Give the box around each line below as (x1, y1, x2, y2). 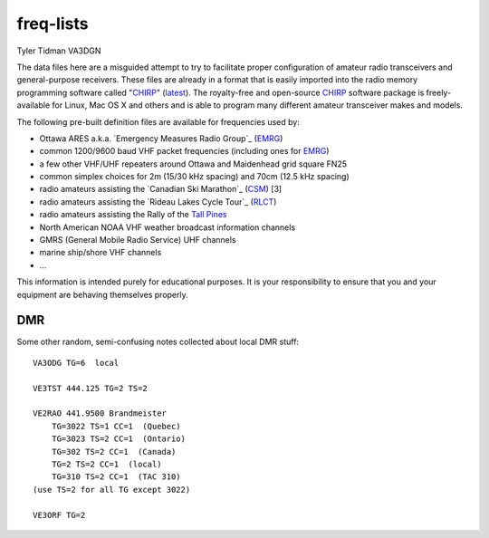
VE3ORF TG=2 (33, 510, 86, 520)
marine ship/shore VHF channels (39, 247, 162, 258)
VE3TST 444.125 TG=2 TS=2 (33, 383, 149, 393)
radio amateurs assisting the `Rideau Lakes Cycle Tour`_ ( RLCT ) (39, 196, 277, 207)
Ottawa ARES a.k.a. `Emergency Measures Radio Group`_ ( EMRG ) (39, 132, 283, 144)
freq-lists (16, 14, 89, 34)
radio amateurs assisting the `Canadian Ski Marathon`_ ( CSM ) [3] (39, 184, 283, 195)
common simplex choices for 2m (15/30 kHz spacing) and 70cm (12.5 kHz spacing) (39, 171, 350, 182)
